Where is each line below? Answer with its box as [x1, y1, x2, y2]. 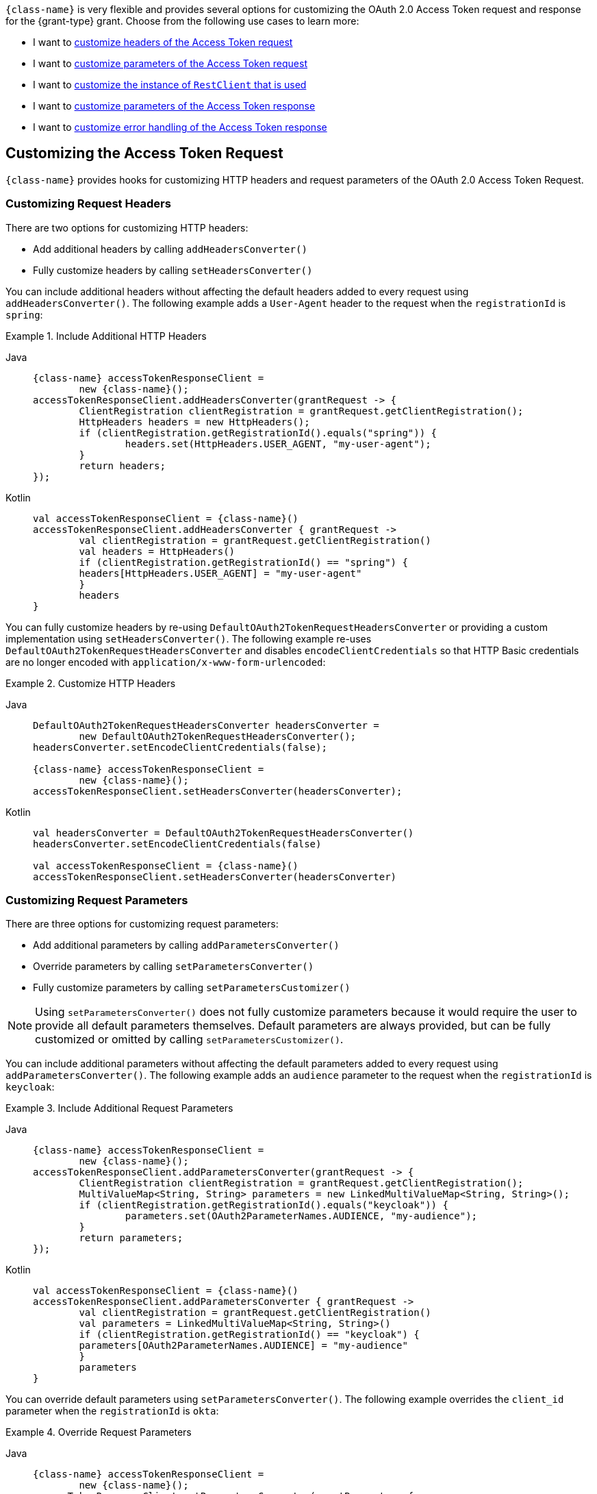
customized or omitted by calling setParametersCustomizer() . [35, 1032, 344, 1047]
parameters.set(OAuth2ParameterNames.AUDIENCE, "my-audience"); [125, 1210, 478, 1222]
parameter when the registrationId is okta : [5, 1405, 219, 1417]
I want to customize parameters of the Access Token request [33, 58, 307, 69]
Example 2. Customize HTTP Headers [5, 677, 176, 689]
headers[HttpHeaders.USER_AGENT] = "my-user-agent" [79, 567, 362, 579]
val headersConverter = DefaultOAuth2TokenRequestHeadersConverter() [33, 827, 414, 838]
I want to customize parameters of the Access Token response [33, 100, 316, 112]
